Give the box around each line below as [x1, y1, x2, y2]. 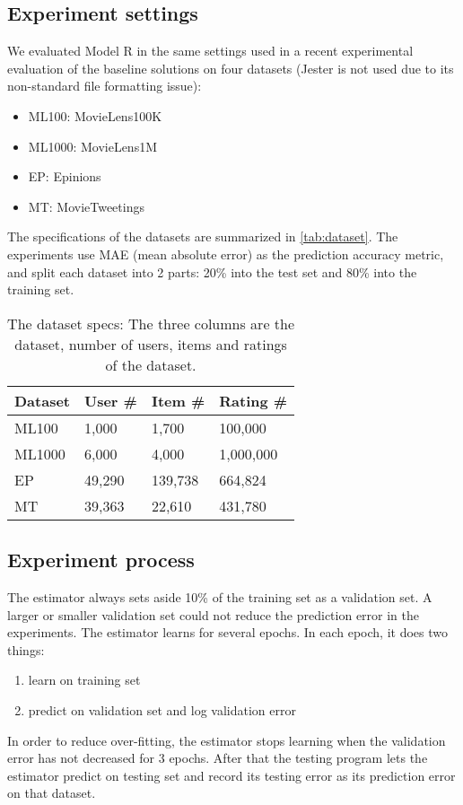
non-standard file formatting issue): [7, 76, 202, 95]
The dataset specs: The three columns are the [7, 312, 295, 334]
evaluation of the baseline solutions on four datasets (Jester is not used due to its [7, 58, 454, 77]
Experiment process [7, 546, 195, 573]
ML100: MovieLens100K [28, 106, 162, 125]
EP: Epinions [28, 167, 101, 186]
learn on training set [28, 670, 141, 689]
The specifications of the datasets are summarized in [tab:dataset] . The [7, 227, 398, 246]
